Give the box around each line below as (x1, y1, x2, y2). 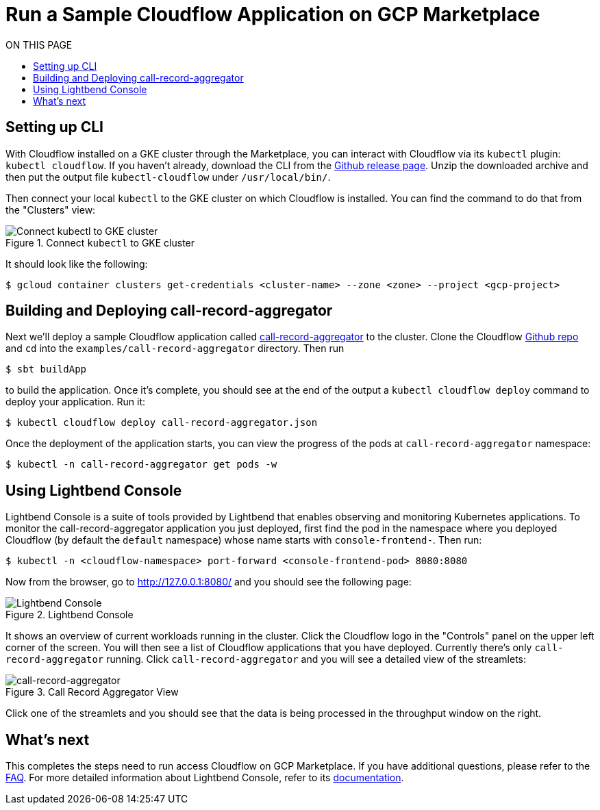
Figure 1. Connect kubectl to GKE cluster (5, 236, 195, 249)
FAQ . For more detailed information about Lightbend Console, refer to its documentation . (5, 772, 404, 784)
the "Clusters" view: (5, 203, 96, 216)
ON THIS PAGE (5, 38, 73, 51)
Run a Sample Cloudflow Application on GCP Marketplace (5, 3, 540, 26)
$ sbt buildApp (5, 364, 87, 375)
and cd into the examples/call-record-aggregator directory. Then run (5, 342, 345, 355)
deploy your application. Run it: (5, 396, 145, 408)
